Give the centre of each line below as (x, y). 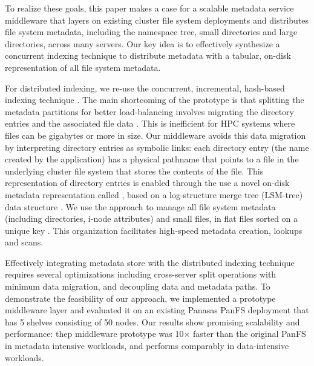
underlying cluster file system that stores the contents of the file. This (134, 171)
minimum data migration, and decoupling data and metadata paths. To (138, 286)
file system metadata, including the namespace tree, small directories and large (151, 32)
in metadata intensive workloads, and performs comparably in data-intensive (147, 346)
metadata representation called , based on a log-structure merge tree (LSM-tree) (154, 194)
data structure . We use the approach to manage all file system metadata (140, 206)
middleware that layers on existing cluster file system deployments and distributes (157, 20)
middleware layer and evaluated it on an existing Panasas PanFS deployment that (157, 310)
